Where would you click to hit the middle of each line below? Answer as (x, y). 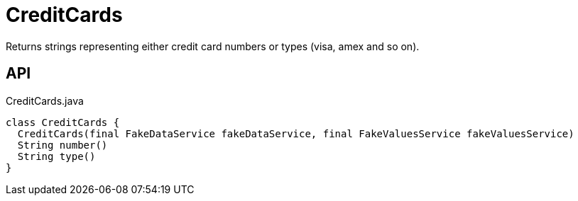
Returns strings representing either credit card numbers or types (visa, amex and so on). (213, 46)
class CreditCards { (63, 122)
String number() (62, 145)
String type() (56, 156)
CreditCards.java (45, 100)
